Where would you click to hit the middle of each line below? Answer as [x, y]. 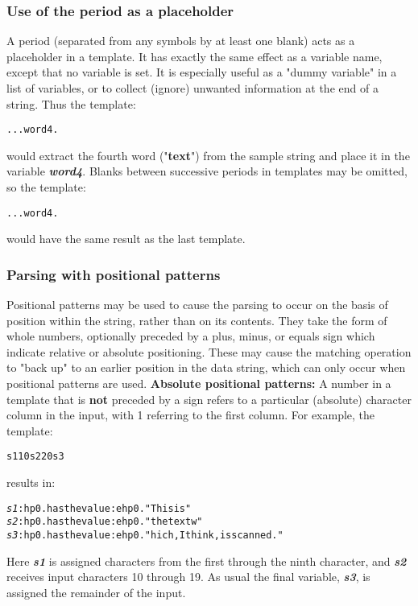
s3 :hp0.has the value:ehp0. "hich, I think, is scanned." [145, 535]
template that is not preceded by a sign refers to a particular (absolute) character [209, 399]
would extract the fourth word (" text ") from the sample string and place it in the [208, 155]
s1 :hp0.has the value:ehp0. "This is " [99, 508]
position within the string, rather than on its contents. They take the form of [197, 320]
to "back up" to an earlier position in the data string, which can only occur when [206, 367]
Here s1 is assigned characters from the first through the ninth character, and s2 [207, 561]
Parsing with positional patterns [114, 274]
